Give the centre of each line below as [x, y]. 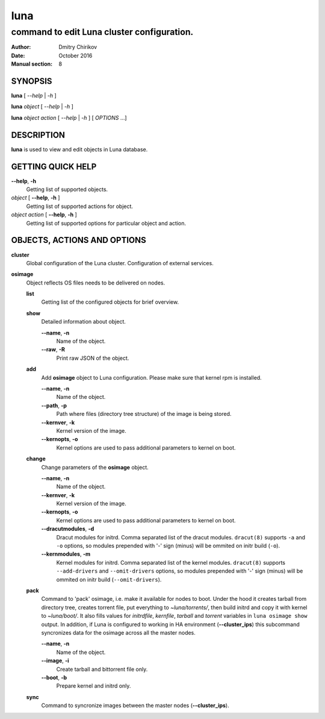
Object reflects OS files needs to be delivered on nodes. [96, 283]
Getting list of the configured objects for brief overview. [110, 302]
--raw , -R [53, 350]
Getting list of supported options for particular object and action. [106, 223]
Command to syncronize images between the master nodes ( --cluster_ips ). [135, 706]
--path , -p [54, 405]
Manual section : [32, 64]
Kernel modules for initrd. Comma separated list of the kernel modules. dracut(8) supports [171, 562]
